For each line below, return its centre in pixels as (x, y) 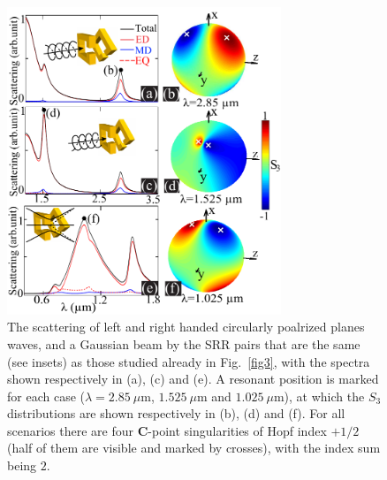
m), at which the (319, 396)
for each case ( (46, 396)
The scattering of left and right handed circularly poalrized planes (186, 327)
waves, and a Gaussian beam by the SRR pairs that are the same (184, 343)
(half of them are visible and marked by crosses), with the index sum (194, 448)
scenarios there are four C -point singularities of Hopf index (167, 430)
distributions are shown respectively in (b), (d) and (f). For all (176, 413)
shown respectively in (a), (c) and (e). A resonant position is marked (193, 379)
